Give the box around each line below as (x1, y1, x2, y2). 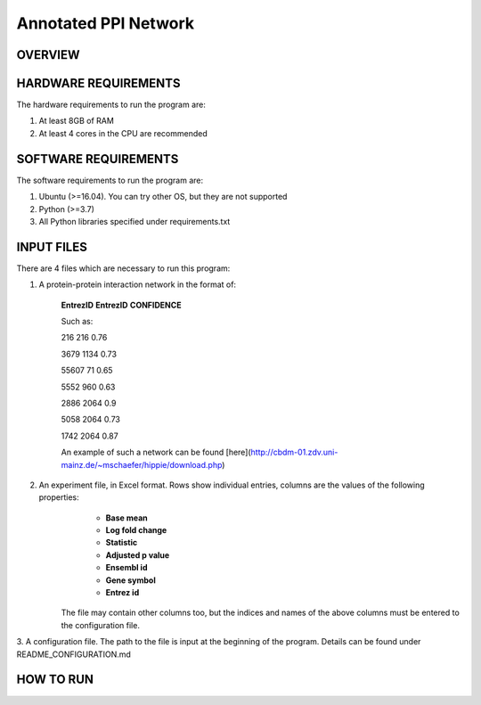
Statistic (105, 537, 138, 548)
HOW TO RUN (16, 672, 94, 687)
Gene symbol (105, 575, 156, 586)
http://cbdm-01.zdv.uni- (250, 447, 338, 458)
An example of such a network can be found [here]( (61, 447, 251, 458)
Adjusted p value (105, 549, 170, 561)
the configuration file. (61, 619, 140, 630)
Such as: (61, 316, 94, 327)
